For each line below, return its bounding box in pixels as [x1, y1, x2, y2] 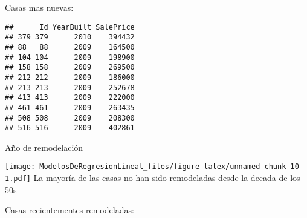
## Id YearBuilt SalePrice [5, 22, 135, 31]
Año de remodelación [5, 140, 83, 153]
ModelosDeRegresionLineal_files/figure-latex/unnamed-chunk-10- [39, 162, 303, 171]
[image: [5, 162, 36, 171]
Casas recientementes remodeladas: [5, 203, 134, 216]
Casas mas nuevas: [5, 1, 74, 13]
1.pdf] [5, 174, 31, 183]
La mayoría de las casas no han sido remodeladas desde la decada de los [33, 171, 300, 184]
